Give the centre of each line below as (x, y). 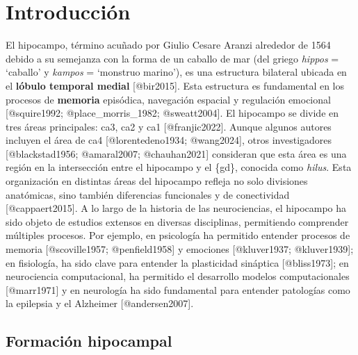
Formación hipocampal (89, 341)
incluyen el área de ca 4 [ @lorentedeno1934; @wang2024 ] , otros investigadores (169, 140)
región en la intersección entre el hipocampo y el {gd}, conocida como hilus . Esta (179, 167)
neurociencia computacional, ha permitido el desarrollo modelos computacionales (178, 276)
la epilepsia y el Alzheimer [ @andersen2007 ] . (100, 303)
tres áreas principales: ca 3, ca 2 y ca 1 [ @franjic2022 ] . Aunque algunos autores (169, 126)
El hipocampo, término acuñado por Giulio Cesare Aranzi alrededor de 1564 (168, 45)
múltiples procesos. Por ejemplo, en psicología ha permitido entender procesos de (178, 235)
